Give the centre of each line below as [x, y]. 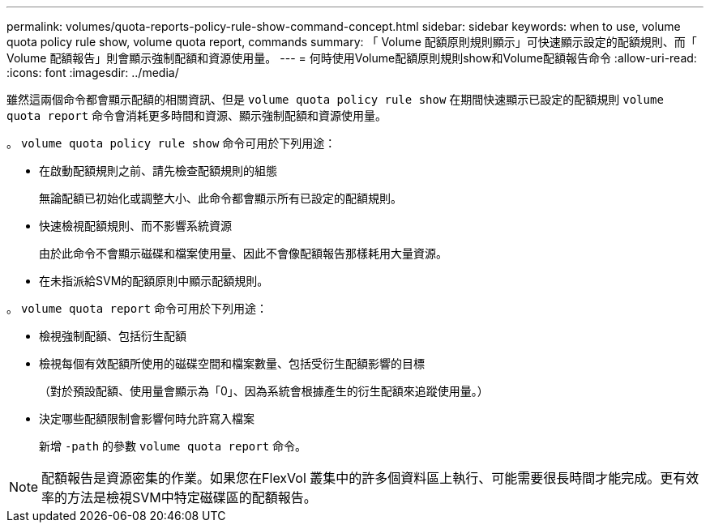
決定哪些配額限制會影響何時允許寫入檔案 [147, 418]
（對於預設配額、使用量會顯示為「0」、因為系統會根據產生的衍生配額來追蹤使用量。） [264, 391]
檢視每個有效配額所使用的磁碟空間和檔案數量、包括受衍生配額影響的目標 [232, 363]
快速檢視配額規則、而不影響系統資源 [135, 226]
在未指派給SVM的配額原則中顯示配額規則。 [154, 281]
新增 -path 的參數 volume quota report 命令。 [173, 446]
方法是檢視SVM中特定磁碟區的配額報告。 [192, 497]
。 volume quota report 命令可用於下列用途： [137, 308]
